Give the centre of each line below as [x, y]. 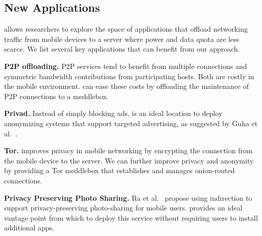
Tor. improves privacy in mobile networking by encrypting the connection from [128, 150]
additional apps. [29, 228]
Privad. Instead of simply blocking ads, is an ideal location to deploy [113, 113]
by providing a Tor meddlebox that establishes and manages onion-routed [120, 170]
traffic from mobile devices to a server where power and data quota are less [122, 39]
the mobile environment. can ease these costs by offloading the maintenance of [127, 86]
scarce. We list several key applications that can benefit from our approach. [122, 49]
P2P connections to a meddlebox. [56, 96]
